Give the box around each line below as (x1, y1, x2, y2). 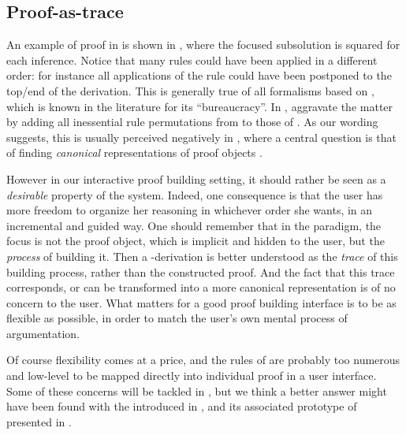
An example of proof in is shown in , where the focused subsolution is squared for (6, 36, 400, 53)
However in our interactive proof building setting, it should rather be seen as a (6, 170, 386, 187)
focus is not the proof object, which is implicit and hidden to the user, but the (6, 232, 385, 249)
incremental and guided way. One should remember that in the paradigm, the (6, 217, 382, 233)
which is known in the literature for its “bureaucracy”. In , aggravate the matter (6, 98, 393, 114)
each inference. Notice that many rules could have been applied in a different (6, 51, 378, 68)
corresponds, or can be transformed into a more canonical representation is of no (6, 279, 396, 296)
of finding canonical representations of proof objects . (6, 144, 263, 161)
